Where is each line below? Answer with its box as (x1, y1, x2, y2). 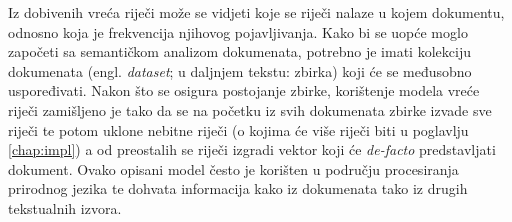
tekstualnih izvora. (8, 197, 122, 218)
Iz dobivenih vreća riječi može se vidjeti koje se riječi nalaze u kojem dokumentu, (8, 2, 505, 22)
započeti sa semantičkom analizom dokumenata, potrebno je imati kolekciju (8, 41, 471, 62)
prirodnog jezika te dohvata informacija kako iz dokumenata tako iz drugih (8, 178, 468, 199)
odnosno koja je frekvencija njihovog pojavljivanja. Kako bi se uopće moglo (8, 21, 468, 42)
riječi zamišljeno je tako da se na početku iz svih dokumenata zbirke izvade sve (8, 99, 492, 120)
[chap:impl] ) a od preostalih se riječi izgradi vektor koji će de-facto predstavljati (8, 139, 496, 160)
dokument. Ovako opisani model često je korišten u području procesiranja (8, 158, 459, 179)
